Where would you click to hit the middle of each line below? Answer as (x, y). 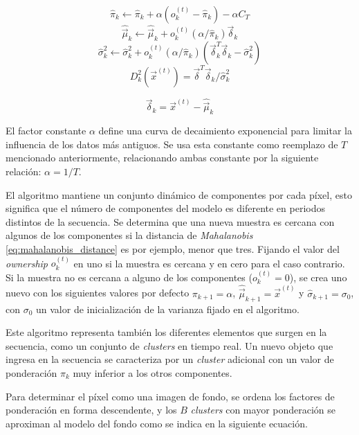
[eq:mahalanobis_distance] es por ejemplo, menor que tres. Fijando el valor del (173, 248)
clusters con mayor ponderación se (263, 410)
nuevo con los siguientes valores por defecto (98, 293)
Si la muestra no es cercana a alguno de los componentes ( (129, 277)
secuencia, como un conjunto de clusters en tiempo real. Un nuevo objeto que (169, 345)
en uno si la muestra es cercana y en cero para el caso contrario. (209, 263)
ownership (27, 263)
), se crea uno (318, 277)
